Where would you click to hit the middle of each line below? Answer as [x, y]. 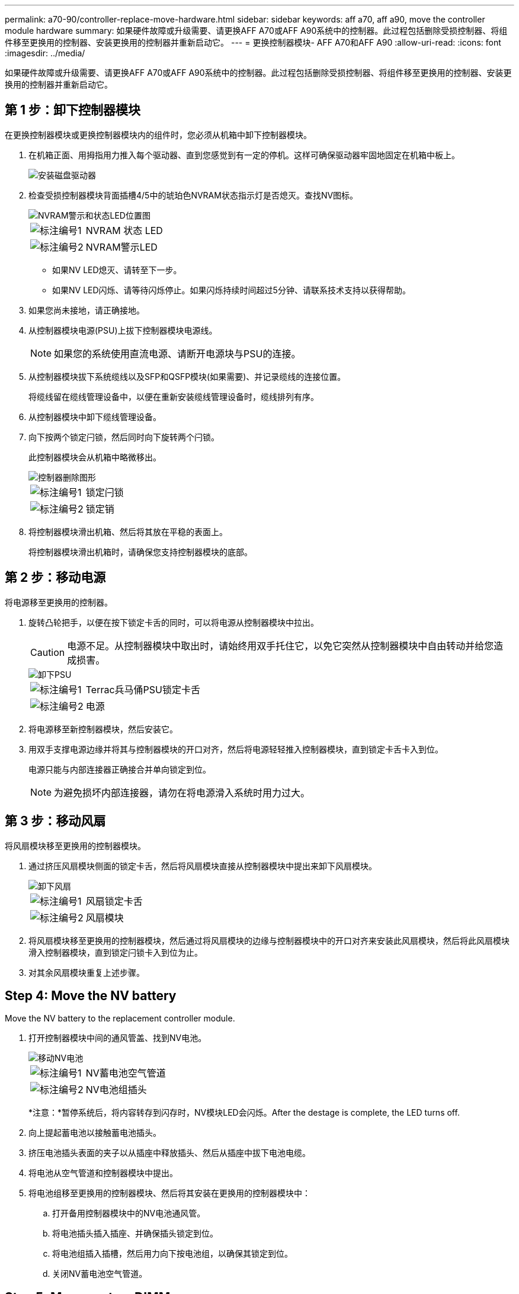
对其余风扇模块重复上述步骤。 [86, 972]
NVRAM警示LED [121, 247]
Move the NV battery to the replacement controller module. [120, 1018]
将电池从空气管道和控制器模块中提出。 [103, 1173]
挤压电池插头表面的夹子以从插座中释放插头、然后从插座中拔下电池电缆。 [169, 1153]
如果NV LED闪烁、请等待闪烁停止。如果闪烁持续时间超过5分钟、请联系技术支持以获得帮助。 [231, 290]
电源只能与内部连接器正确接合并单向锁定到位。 [120, 769]
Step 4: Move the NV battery [91, 995]
